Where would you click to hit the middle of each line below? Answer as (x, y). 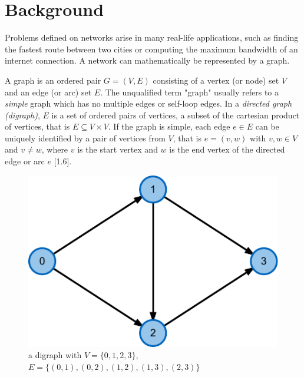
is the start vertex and (118, 149)
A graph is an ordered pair (53, 80)
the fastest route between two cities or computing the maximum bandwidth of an (151, 49)
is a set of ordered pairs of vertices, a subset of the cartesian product (176, 115)
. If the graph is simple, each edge (169, 126)
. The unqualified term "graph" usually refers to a (190, 92)
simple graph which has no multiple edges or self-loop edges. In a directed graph (148, 103)
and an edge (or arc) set (48, 92)
